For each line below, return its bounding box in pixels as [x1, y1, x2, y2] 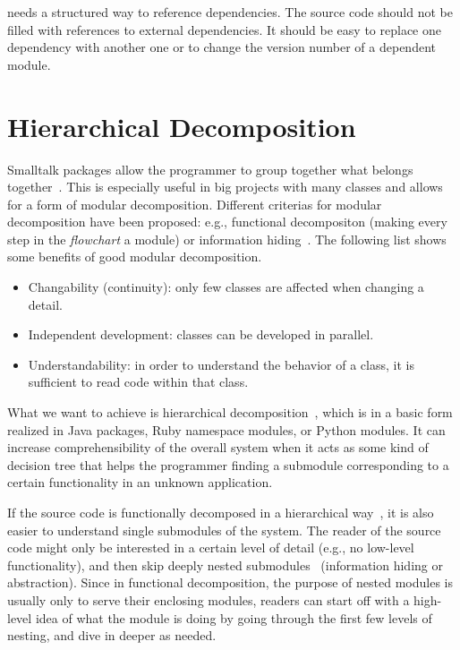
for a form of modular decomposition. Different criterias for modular [7, 194, 382, 213]
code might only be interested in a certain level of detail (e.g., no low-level [7, 538, 414, 557]
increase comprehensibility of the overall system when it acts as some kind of [7, 438, 429, 457]
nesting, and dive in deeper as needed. [7, 626, 217, 645]
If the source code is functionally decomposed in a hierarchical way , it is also [7, 503, 434, 521]
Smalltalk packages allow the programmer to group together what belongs [7, 159, 413, 178]
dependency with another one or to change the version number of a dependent [7, 38, 436, 56]
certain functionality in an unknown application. [7, 473, 273, 492]
